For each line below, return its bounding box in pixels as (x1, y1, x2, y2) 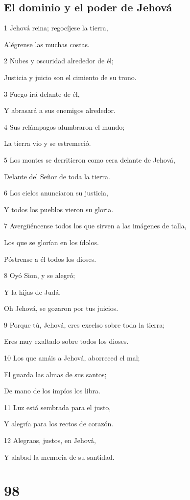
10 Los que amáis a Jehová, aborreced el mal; (4, 353, 140, 363)
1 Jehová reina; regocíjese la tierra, (4, 23, 108, 33)
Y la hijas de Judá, (4, 286, 61, 297)
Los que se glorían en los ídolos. (4, 237, 99, 247)
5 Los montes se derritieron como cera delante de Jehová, (4, 154, 175, 165)
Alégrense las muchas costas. (4, 39, 90, 49)
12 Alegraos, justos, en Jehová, (4, 435, 96, 445)
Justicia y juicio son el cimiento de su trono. (4, 72, 137, 82)
